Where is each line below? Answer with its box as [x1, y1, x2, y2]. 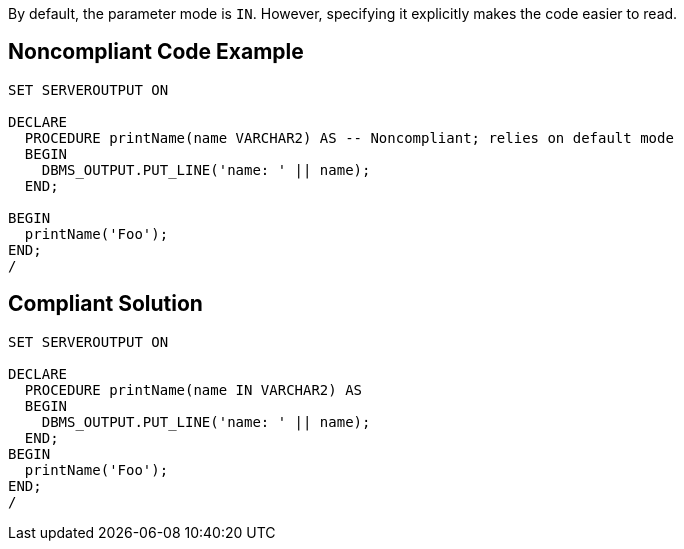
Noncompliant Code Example [8, 39, 304, 65]
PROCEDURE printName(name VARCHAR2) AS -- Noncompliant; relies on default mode [24, 129, 674, 146]
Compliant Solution [8, 291, 203, 317]
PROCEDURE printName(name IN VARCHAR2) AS [24, 381, 363, 398]
